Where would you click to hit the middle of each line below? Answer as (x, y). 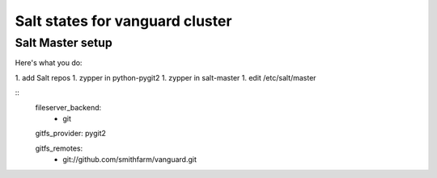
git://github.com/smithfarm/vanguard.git (130, 159)
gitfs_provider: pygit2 (71, 134)
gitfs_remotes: (59, 148)
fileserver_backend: (68, 107)
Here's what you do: (49, 63)
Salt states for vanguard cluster (123, 21)
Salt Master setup (64, 43)
